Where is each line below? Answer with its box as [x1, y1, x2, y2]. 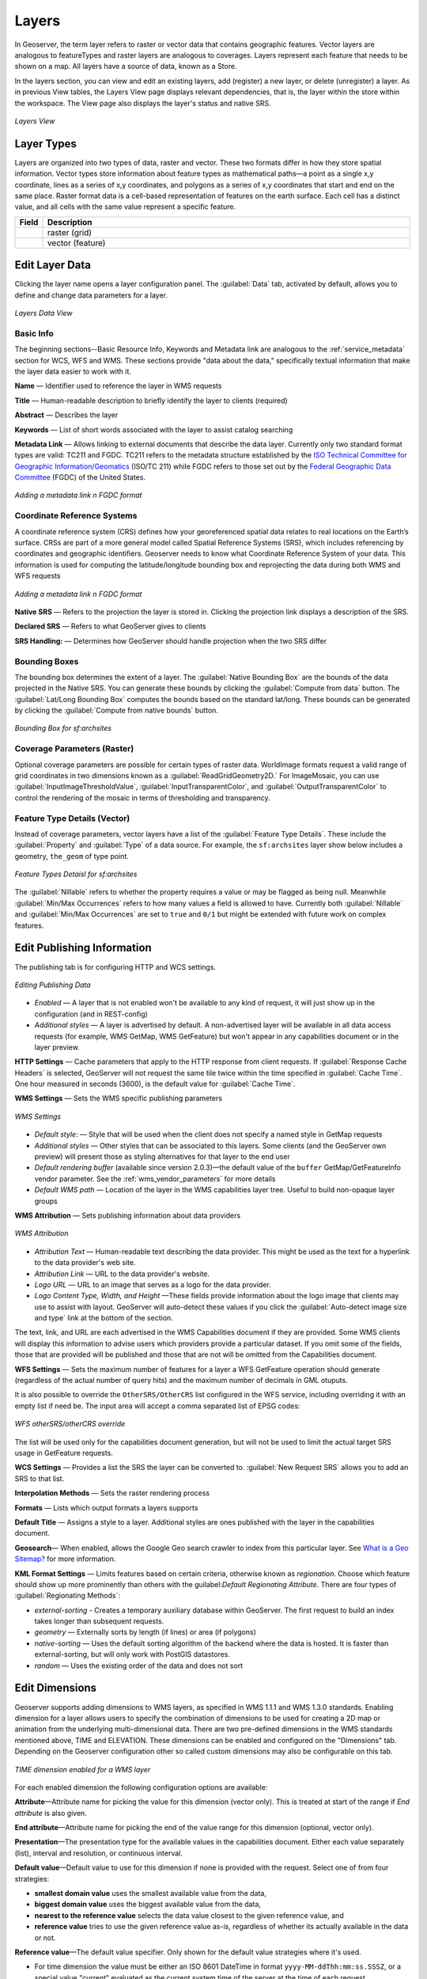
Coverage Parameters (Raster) [14, 743, 134, 754]
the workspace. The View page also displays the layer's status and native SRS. [14, 98, 272, 108]
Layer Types [14, 137, 77, 150]
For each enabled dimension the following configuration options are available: [14, 1782, 268, 1792]
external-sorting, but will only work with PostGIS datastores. [34, 1650, 231, 1659]
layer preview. [34, 1042, 81, 1052]
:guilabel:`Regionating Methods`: [14, 1591, 121, 1601]
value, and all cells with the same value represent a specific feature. [14, 202, 236, 211]
